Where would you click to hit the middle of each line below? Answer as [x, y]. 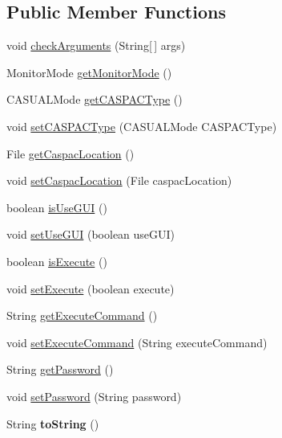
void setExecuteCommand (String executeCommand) [137, 342]
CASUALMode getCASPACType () [95, 99]
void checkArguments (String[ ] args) [96, 45]
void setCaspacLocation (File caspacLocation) [119, 180]
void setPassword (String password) [94, 396]
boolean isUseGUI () [57, 207]
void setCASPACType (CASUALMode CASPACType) [142, 126]
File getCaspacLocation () [70, 153]
